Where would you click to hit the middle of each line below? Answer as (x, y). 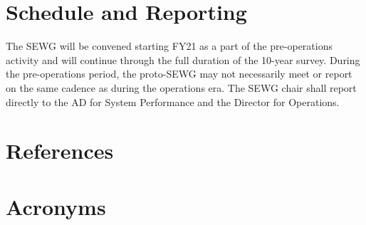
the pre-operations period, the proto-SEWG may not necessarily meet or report (179, 74)
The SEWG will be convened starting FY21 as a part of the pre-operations (169, 46)
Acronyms (56, 206)
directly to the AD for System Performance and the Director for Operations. (173, 101)
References (60, 151)
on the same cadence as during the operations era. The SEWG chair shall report (181, 87)
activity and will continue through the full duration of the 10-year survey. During (183, 59)
